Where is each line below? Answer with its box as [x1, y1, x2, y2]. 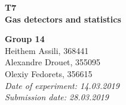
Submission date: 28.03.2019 [5, 91, 109, 103]
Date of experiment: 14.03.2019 [5, 79, 119, 91]
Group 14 [5, 33, 45, 45]
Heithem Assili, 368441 [5, 44, 89, 56]
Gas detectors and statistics [5, 12, 121, 25]
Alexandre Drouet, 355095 [5, 56, 101, 68]
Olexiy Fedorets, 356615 [5, 67, 93, 79]
